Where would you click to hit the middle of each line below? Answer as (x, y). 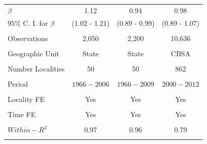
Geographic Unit (33, 53)
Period (18, 83)
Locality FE (26, 99)
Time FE (22, 114)
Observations (28, 38)
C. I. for (36, 23)
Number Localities (36, 68)
